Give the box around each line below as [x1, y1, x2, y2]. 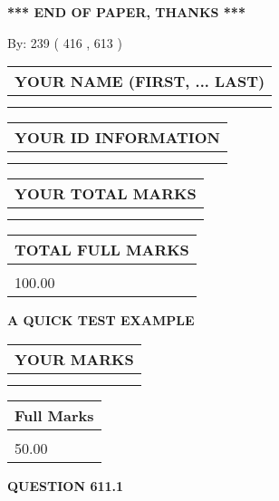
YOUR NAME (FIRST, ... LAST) [14, 71, 265, 92]
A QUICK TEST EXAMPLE [7, 311, 195, 330]
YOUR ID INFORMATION [14, 127, 220, 149]
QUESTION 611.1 [7, 476, 124, 495]
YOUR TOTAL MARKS [14, 183, 197, 205]
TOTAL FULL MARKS [14, 239, 189, 261]
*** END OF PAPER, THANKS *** [7, 3, 245, 21]
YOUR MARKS [14, 348, 134, 370]
